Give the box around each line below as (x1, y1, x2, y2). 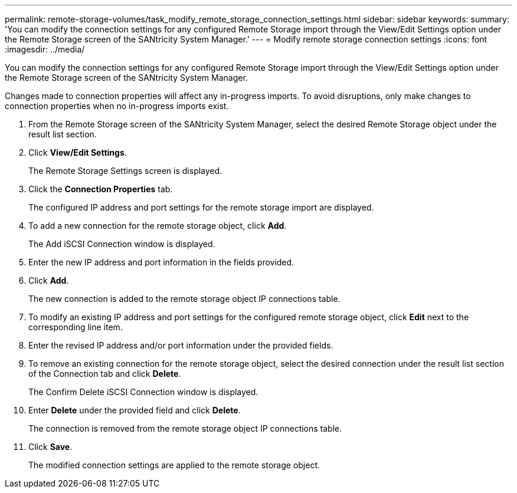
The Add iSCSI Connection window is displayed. (28, 239, 215, 249)
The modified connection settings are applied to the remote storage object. (28, 460, 320, 470)
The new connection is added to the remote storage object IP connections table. (28, 294, 341, 304)
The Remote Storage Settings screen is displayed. (28, 166, 222, 176)
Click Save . (28, 442, 73, 452)
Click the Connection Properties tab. (28, 184, 173, 194)
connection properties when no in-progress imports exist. (5, 101, 229, 111)
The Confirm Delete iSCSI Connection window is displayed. (28, 387, 258, 397)
